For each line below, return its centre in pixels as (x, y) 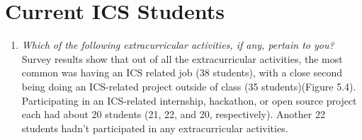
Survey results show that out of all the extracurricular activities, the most (182, 58)
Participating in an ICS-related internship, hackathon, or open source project (189, 100)
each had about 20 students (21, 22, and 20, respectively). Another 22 (173, 114)
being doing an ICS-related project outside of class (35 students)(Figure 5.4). (189, 86)
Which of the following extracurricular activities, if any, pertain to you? (178, 45)
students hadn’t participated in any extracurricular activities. (155, 128)
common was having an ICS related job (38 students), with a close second (182, 72)
